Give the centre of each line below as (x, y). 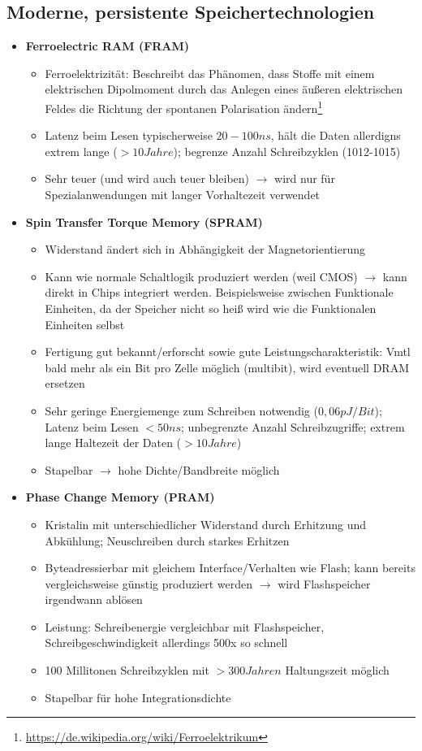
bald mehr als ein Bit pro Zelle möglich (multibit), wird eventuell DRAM (227, 367)
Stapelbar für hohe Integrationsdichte (138, 697)
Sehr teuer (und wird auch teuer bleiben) (147, 178)
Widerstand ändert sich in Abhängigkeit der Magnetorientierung (205, 249)
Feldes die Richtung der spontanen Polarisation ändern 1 (184, 106)
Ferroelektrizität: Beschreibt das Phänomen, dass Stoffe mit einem (210, 73)
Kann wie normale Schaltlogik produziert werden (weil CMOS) (201, 276)
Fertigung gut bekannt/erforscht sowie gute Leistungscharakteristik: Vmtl (228, 352)
